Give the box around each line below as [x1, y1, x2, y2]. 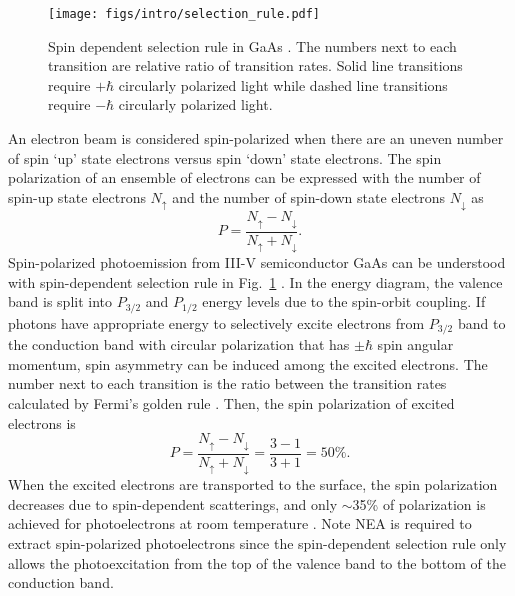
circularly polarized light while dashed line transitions [118, 74, 448, 95]
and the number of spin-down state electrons [172, 186, 446, 207]
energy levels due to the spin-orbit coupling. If [202, 291, 486, 312]
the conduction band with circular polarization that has [8, 334, 350, 355]
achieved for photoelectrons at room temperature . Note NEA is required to [8, 513, 472, 534]
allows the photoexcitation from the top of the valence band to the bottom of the [8, 552, 506, 573]
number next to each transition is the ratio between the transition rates [8, 373, 447, 394]
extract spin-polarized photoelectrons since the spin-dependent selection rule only [8, 532, 507, 553]
